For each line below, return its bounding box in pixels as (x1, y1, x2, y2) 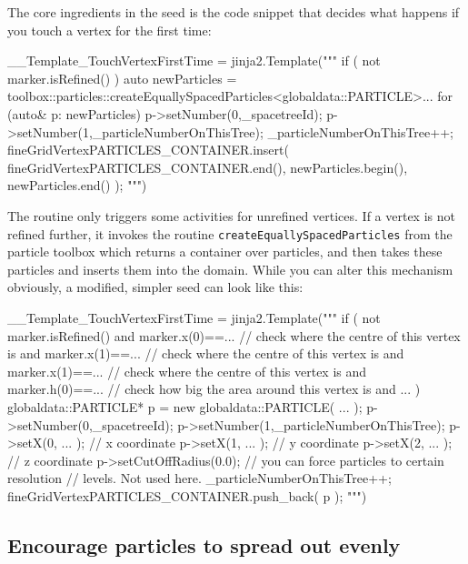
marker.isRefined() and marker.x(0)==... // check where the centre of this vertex (7, 326, 461, 345)
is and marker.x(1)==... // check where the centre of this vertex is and (7, 344, 404, 363)
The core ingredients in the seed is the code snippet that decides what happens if (7, 3, 460, 21)
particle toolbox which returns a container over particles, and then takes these (7, 242, 443, 261)
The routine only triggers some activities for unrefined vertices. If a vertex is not (7, 206, 455, 225)
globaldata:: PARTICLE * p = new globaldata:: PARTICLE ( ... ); (7, 397, 363, 416)
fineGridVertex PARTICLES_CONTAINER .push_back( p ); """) (7, 486, 367, 505)
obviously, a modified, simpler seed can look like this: (7, 277, 304, 297)
